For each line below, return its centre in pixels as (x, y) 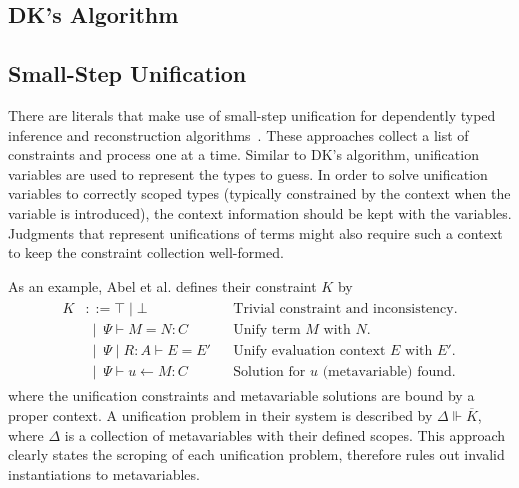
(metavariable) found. (389, 372)
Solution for (269, 372)
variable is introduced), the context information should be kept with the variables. (260, 212)
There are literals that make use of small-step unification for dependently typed (252, 114)
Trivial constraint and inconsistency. (345, 309)
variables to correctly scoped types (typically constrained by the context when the (259, 193)
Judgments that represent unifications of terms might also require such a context (255, 232)
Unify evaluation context (309, 351)
